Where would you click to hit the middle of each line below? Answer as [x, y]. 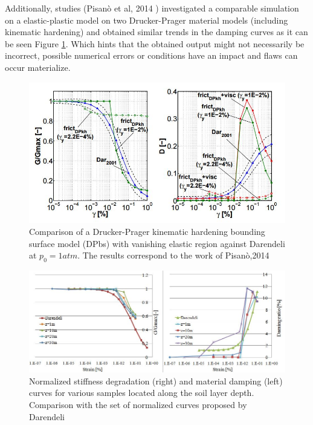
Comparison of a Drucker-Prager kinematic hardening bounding [147, 231]
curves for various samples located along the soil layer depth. [142, 393]
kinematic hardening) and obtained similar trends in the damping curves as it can [156, 32]
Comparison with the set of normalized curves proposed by [138, 404]
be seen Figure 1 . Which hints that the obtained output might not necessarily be [155, 43]
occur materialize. [38, 67]
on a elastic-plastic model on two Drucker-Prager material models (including [147, 20]
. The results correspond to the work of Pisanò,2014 [173, 255]
